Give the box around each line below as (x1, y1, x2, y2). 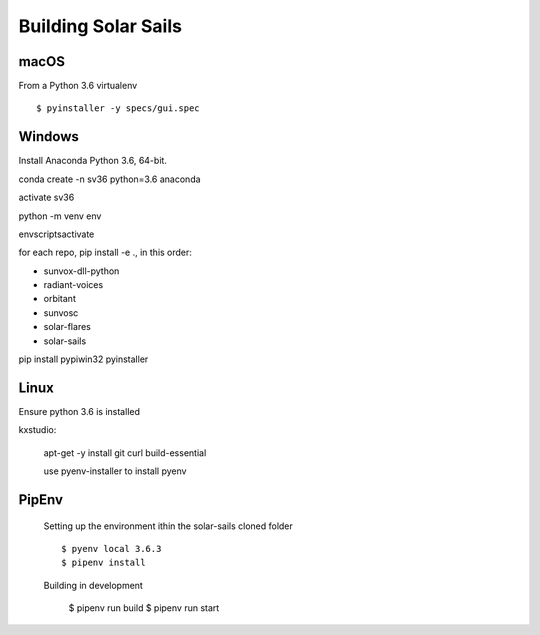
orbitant (43, 293, 77, 305)
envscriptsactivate (18, 228, 95, 240)
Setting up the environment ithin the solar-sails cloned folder (43, 520, 294, 532)
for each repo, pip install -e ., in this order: (18, 246, 192, 259)
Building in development (43, 579, 144, 591)
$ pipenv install (61, 557, 146, 569)
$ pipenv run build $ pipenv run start (68, 602, 220, 614)
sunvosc (43, 306, 79, 319)
